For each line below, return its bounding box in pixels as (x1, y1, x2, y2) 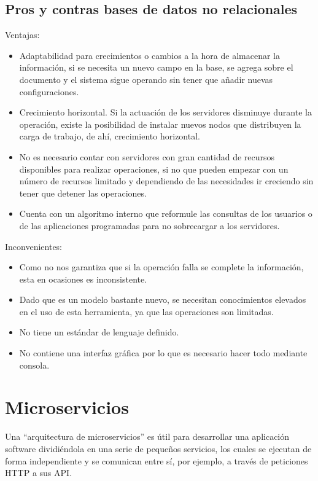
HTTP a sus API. (5, 466, 72, 479)
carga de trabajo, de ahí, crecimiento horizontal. (19, 130, 200, 143)
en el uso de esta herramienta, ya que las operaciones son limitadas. (19, 305, 274, 318)
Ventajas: (5, 28, 40, 41)
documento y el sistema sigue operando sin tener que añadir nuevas (19, 72, 273, 85)
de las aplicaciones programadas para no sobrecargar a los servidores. (19, 219, 280, 232)
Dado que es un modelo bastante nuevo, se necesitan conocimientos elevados (19, 293, 306, 306)
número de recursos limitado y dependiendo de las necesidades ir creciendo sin (19, 174, 314, 187)
